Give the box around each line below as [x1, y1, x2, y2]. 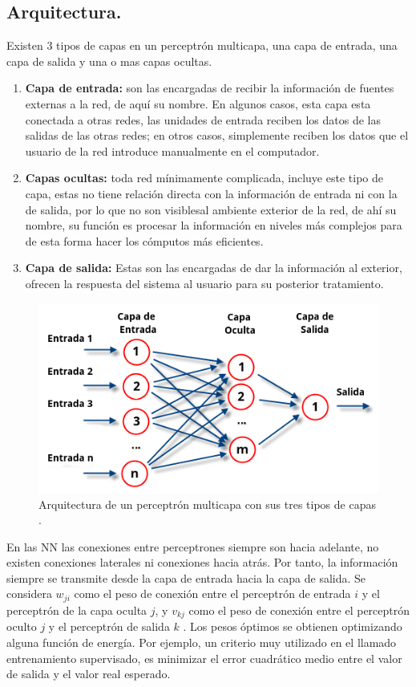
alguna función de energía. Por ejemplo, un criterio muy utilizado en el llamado [6, 633, 397, 650]
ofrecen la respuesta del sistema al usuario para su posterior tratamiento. [25, 274, 384, 291]
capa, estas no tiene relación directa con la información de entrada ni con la [25, 185, 398, 201]
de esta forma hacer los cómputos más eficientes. [25, 232, 264, 249]
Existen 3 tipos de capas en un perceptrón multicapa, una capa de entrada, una [6, 37, 398, 54]
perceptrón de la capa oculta [6, 601, 147, 618]
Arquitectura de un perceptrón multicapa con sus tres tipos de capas [38, 495, 376, 512]
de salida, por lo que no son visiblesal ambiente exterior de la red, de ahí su [25, 201, 397, 217]
